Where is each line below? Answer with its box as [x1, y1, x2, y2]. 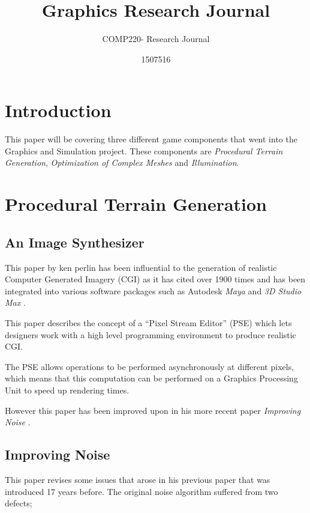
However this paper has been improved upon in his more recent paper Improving [5, 404, 301, 416]
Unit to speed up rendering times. [5, 383, 130, 396]
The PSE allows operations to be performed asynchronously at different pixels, [5, 360, 294, 372]
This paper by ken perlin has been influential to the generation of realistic [5, 261, 277, 273]
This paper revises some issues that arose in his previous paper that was [5, 473, 270, 485]
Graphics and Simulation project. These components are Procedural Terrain [5, 144, 283, 157]
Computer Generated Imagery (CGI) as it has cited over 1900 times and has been [5, 273, 306, 285]
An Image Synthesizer [5, 232, 145, 251]
